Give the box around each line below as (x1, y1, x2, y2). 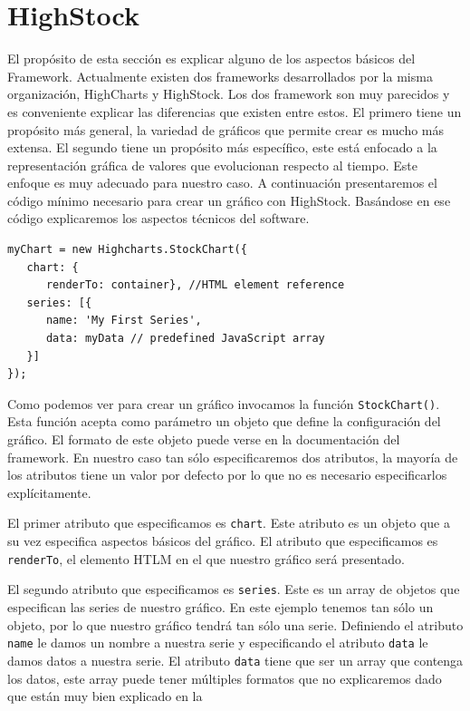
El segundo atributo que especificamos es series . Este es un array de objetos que (7, 580, 460, 599)
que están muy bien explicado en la (7, 687, 203, 706)
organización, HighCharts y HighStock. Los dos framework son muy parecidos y (7, 84, 450, 103)
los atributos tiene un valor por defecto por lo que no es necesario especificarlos (7, 465, 447, 484)
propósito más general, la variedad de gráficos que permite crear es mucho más (7, 120, 445, 139)
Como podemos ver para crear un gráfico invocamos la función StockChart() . (7, 394, 440, 413)
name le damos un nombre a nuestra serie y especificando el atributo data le (7, 633, 428, 652)
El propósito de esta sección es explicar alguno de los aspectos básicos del (7, 49, 416, 68)
